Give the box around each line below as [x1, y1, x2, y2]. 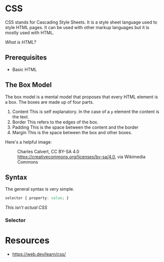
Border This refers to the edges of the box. [12, 119, 99, 125]
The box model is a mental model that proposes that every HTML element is [5, 94, 158, 100]
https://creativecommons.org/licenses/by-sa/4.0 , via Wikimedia [17, 153, 146, 160]
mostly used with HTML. [5, 29, 54, 35]
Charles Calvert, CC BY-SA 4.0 [17, 148, 80, 154]
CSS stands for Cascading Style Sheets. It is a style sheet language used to [5, 19, 158, 25]
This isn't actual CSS [5, 204, 47, 210]
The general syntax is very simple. [5, 186, 74, 192]
